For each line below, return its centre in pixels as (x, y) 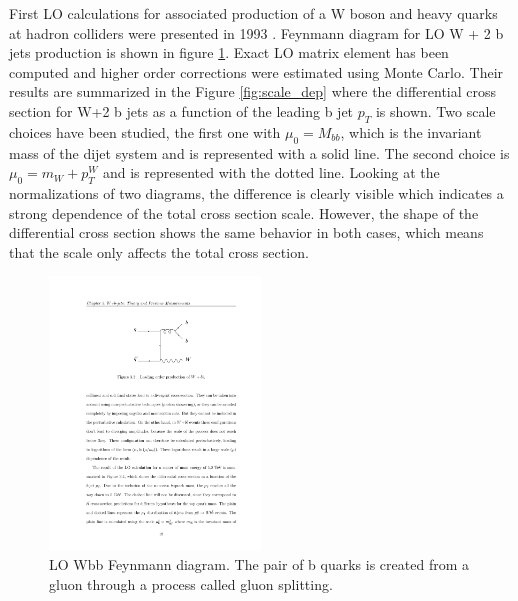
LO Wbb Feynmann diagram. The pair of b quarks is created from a (259, 564)
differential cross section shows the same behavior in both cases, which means (246, 232)
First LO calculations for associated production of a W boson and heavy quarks (253, 13)
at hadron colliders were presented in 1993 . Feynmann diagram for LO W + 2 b (256, 32)
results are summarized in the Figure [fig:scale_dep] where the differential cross (253, 91)
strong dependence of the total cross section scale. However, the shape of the (244, 212)
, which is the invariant (411, 131)
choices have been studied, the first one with (145, 131)
